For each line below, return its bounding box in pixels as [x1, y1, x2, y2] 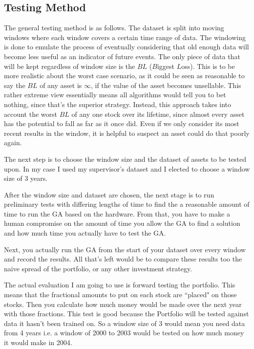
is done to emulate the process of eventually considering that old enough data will [4, 42, 249, 52]
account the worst [4, 109, 57, 119]
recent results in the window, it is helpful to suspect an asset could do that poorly [4, 128, 250, 138]
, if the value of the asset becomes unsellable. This [90, 80, 241, 90]
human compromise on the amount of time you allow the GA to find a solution [4, 218, 240, 228]
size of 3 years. [4, 173, 48, 183]
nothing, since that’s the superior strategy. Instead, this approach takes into [4, 99, 232, 109]
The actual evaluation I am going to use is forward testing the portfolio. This [4, 280, 235, 290]
